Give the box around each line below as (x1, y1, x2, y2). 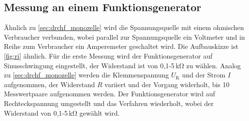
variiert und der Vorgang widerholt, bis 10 (104, 79, 230, 89)
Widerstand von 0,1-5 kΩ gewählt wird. (4, 107, 120, 118)
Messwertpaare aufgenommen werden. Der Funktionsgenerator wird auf (4, 89, 215, 99)
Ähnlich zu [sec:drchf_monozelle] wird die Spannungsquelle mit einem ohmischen (4, 22, 244, 32)
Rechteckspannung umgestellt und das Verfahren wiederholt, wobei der (4, 98, 214, 108)
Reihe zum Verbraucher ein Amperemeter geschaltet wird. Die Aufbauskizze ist (4, 41, 238, 51)
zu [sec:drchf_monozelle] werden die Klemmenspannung (4, 70, 169, 80)
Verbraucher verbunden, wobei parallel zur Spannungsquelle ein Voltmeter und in (4, 31, 245, 42)
